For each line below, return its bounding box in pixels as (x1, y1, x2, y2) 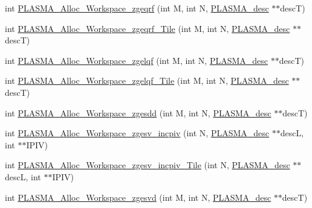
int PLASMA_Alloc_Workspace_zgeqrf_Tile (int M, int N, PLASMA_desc (5, 22, 290, 34)
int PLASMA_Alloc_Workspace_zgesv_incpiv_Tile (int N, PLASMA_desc (5, 159, 290, 171)
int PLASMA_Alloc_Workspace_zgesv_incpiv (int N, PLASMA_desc (5, 127, 270, 139)
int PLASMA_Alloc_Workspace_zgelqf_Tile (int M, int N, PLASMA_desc (5, 74, 289, 87)
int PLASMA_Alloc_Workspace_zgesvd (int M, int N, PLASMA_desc (5, 191, 271, 203)
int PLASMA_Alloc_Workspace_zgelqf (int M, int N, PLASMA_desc (5, 54, 268, 66)
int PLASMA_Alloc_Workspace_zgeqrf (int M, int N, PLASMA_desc (5, 2, 269, 14)
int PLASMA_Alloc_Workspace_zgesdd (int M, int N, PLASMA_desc (5, 106, 271, 119)
